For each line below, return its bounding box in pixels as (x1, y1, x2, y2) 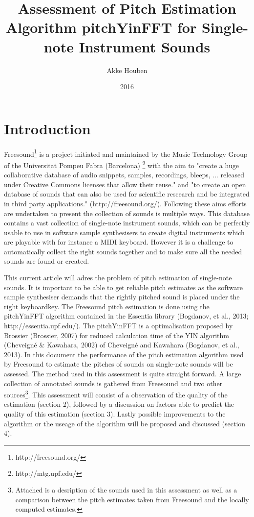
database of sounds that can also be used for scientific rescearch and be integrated (4, 189, 250, 199)
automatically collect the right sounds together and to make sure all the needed (4, 246, 242, 256)
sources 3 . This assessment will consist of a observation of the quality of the (4, 388, 228, 399)
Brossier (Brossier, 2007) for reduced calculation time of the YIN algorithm (4, 330, 230, 340)
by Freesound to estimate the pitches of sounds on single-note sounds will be (4, 359, 233, 369)
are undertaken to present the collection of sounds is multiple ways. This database (4, 208, 250, 218)
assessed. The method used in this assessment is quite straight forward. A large (4, 369, 241, 378)
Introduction (4, 118, 91, 138)
